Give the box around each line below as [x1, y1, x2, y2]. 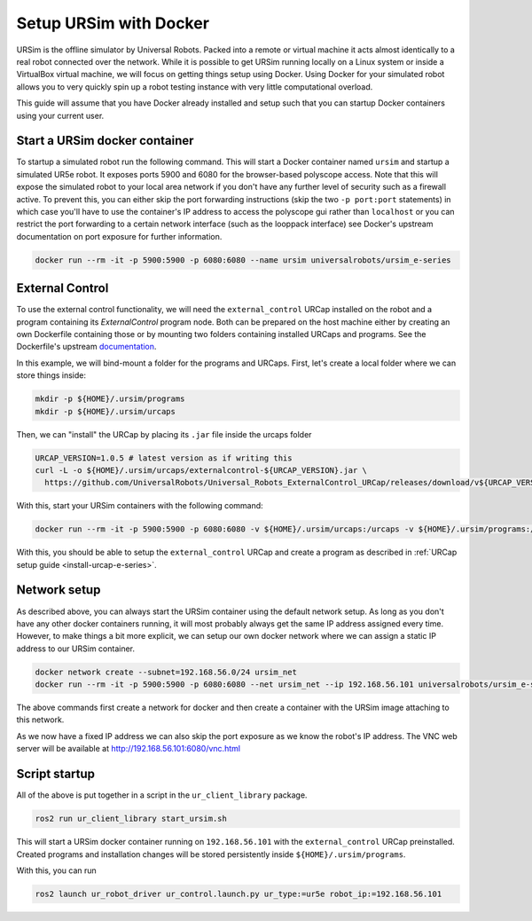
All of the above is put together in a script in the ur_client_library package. [16, 790, 308, 800]
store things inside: [16, 370, 87, 381]
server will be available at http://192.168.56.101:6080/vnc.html [16, 744, 241, 754]
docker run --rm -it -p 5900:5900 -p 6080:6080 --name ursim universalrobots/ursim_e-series [35, 255, 451, 265]
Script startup [16, 767, 96, 782]
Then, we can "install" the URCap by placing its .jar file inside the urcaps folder [16, 429, 312, 439]
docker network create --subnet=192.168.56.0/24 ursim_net [35, 666, 297, 677]
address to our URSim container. [16, 643, 136, 654]
